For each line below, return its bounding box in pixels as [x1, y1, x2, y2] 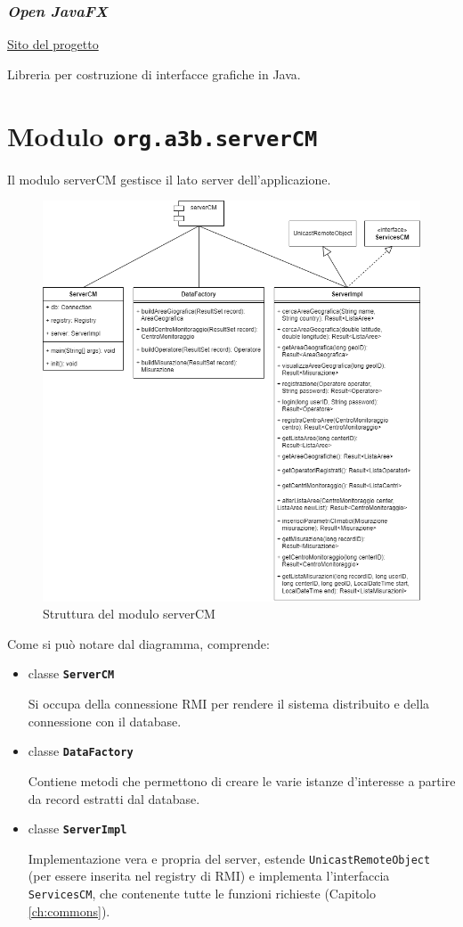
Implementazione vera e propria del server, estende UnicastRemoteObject [28, 849, 431, 867]
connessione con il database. [28, 711, 182, 730]
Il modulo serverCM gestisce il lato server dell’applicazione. [7, 169, 331, 188]
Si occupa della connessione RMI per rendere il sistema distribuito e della [28, 694, 430, 713]
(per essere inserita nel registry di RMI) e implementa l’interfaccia [28, 866, 390, 885]
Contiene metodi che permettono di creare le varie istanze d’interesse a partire [28, 771, 456, 790]
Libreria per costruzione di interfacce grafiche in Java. [7, 64, 301, 83]
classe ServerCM [28, 664, 115, 683]
